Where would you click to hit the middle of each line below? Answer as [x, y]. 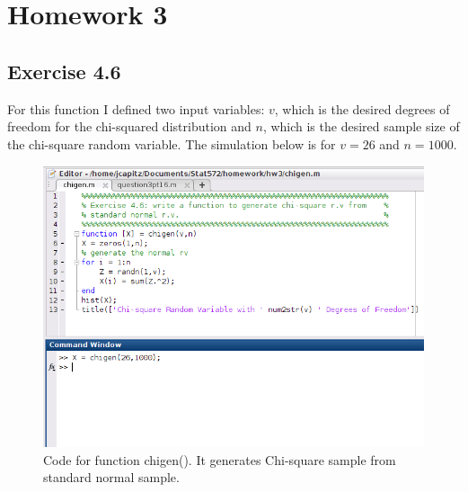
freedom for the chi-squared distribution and [129, 126]
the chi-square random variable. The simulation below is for [172, 143]
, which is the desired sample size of [361, 126]
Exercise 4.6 [64, 71]
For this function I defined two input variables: [136, 108]
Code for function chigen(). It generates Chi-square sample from [220, 459]
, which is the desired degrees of [362, 108]
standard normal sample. [111, 477]
